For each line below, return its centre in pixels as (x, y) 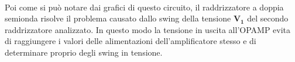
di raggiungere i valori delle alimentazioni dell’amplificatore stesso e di (131, 41)
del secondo (268, 18)
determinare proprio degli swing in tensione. (84, 52)
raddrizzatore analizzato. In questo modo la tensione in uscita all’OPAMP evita (148, 29)
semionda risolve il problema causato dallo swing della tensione (118, 18)
